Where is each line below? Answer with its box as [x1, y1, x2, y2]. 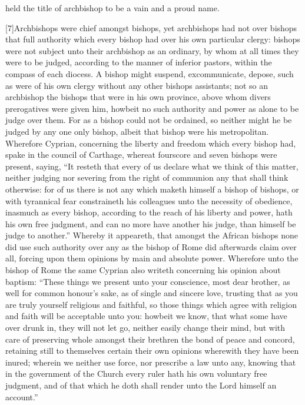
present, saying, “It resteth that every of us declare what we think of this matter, [5, 160, 299, 172]
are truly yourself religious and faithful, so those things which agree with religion [5, 298, 297, 310]
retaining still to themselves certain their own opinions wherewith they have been [5, 344, 299, 357]
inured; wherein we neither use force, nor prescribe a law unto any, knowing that [5, 356, 296, 368]
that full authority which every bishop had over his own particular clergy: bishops [5, 33, 300, 45]
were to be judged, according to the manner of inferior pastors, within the [5, 56, 272, 68]
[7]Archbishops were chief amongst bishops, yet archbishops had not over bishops [5, 21, 297, 34]
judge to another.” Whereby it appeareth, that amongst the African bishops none [5, 229, 299, 241]
